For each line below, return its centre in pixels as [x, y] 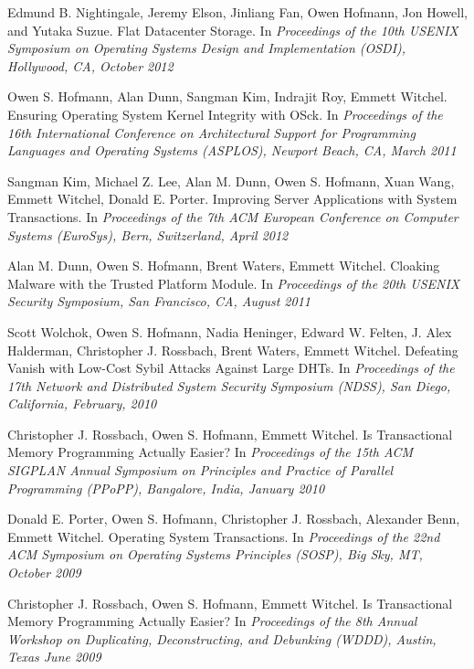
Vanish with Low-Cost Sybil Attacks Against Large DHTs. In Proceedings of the [231, 368]
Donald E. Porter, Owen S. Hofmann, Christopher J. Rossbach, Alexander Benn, [234, 519]
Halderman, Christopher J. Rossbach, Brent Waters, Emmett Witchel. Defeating [233, 350]
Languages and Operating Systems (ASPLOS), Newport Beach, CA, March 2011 [232, 150]
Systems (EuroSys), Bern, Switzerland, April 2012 [148, 234]
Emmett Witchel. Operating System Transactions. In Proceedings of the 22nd [224, 536]
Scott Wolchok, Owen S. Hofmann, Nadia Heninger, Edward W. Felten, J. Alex [230, 331]
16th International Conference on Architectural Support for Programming [211, 132]
